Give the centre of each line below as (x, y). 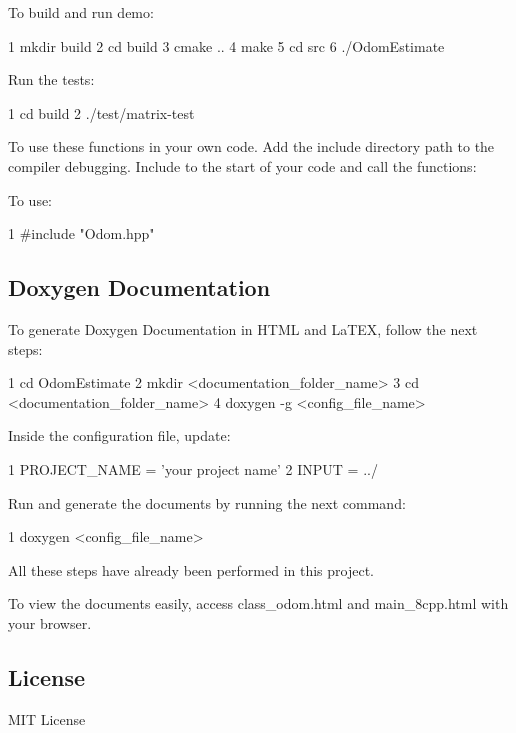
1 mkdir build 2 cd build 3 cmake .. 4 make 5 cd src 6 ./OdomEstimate (226, 45)
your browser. (50, 622)
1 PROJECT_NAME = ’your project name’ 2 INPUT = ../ (193, 468)
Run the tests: (51, 79)
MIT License (47, 718)
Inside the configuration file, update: (119, 435)
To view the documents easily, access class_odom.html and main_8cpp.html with (258, 603)
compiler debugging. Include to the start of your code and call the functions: (242, 165)
